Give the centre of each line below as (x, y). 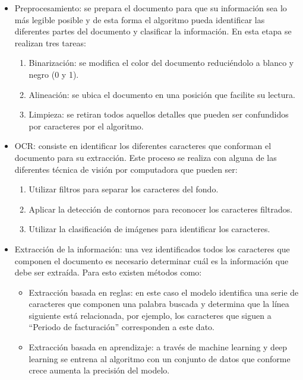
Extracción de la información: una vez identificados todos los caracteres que (152, 248)
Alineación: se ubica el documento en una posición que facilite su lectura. (162, 94)
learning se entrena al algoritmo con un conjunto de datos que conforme (160, 358)
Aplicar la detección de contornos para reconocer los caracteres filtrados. (161, 209)
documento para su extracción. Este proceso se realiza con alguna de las (146, 157)
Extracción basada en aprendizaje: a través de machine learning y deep (158, 347)
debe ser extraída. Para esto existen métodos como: (108, 272)
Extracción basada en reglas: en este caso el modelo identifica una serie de (164, 292)
